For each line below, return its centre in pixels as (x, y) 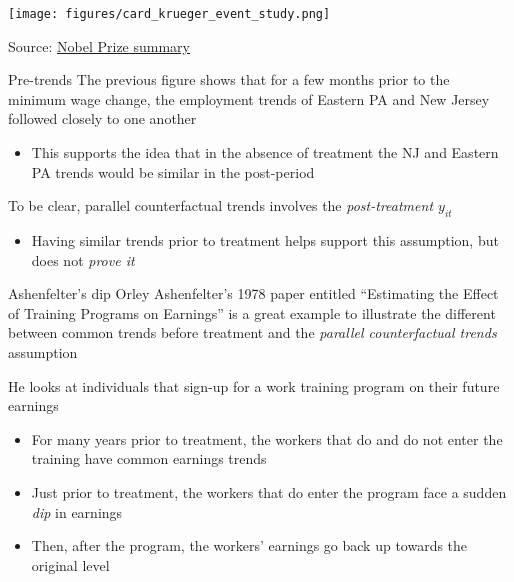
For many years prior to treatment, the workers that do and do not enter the (267, 438)
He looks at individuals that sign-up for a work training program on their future (254, 385)
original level (70, 564)
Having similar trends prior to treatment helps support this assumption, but (265, 240)
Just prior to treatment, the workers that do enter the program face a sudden (269, 491)
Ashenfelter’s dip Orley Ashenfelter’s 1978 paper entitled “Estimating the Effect (253, 293)
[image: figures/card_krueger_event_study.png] (169, 14)
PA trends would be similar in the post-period (173, 171)
